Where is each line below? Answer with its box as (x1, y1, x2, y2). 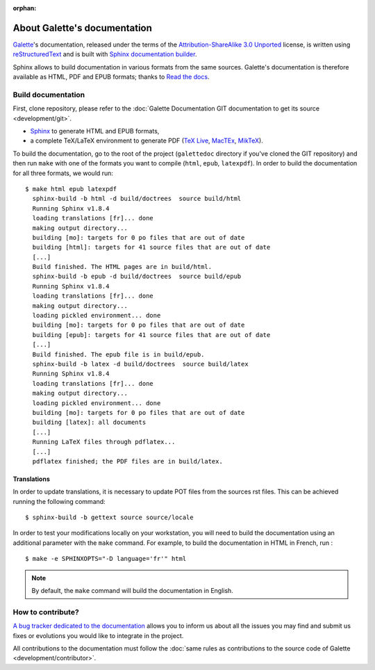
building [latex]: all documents (32, 418, 147, 427)
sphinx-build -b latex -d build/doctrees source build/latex (32, 360, 249, 368)
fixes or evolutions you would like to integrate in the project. (12, 631, 184, 639)
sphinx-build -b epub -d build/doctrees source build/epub (32, 272, 242, 281)
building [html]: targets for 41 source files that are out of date (32, 243, 271, 252)
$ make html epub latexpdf (25, 185, 117, 193)
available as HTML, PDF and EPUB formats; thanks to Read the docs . (12, 73, 210, 81)
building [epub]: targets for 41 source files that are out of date (32, 331, 271, 338)
